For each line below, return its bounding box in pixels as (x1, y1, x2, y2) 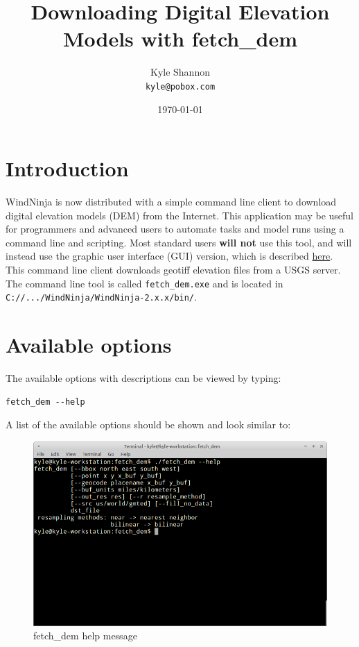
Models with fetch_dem (62, 24, 298, 53)
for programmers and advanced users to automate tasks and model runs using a (6, 221, 344, 236)
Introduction (6, 154, 129, 183)
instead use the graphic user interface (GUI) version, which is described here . (6, 249, 333, 263)
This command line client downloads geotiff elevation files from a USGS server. (6, 262, 341, 277)
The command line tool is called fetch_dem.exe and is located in (6, 276, 283, 290)
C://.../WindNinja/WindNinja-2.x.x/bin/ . (6, 289, 197, 304)
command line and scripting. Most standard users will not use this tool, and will (6, 235, 352, 249)
